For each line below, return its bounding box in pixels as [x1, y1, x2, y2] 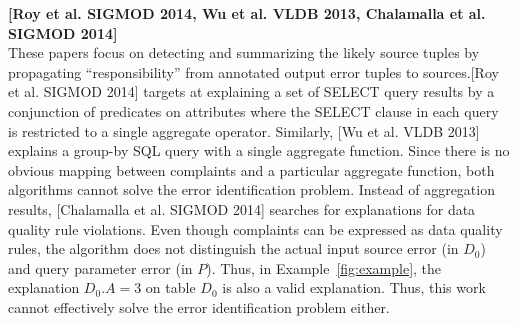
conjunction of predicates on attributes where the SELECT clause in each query [8, 100, 499, 121]
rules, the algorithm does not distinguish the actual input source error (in [8, 238, 459, 259]
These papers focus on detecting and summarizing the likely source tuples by [8, 42, 480, 63]
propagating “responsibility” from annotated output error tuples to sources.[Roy [8, 61, 499, 82]
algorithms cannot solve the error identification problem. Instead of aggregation [8, 179, 495, 200]
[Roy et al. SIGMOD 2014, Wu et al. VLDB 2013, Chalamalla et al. [8, 3, 486, 23]
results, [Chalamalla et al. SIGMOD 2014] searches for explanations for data [8, 198, 476, 219]
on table [145, 277, 196, 298]
